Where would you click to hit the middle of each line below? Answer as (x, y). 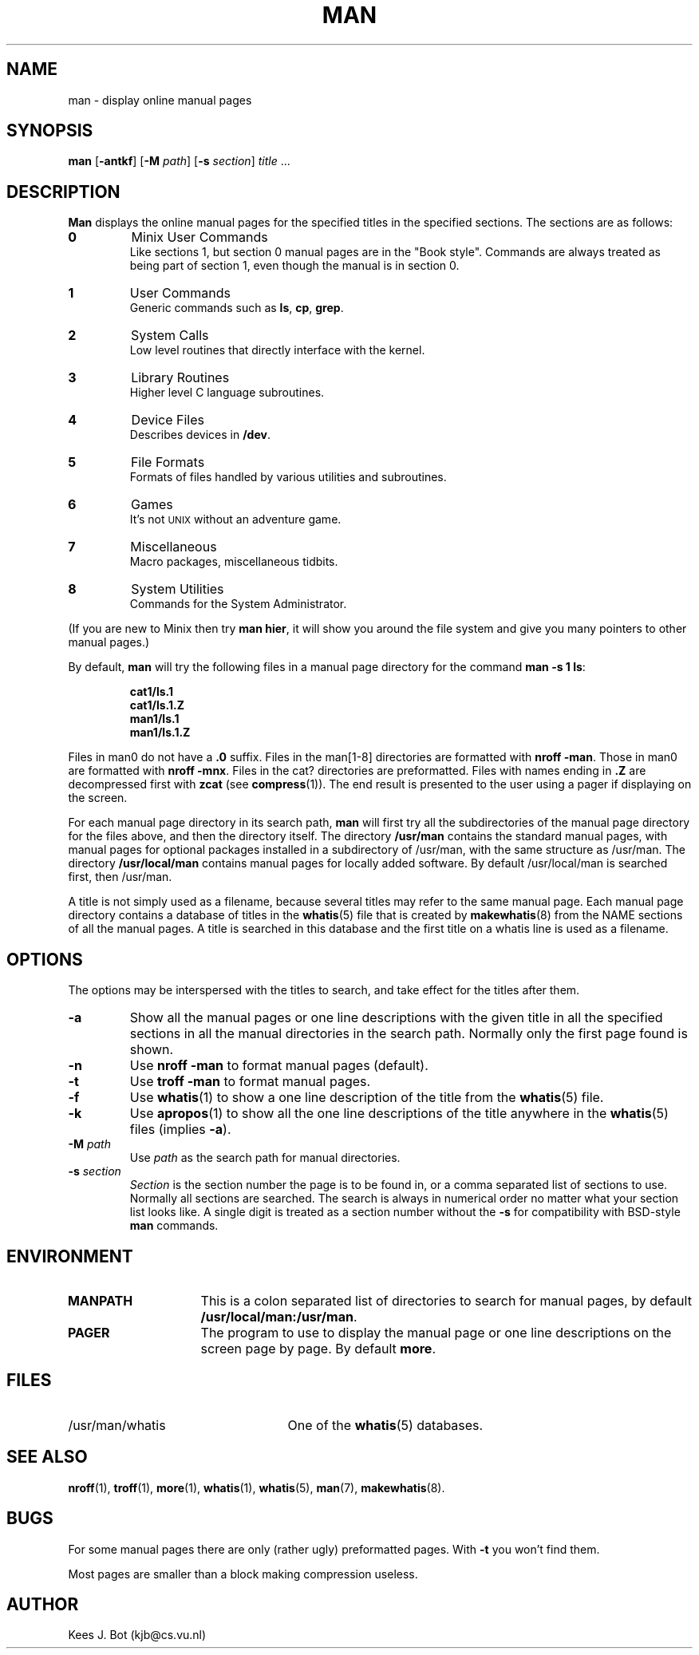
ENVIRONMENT (70, 1256)
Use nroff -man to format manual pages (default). (279, 1066)
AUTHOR (43, 1604)
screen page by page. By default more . (318, 1348)
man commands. (174, 1226)
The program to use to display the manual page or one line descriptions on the (436, 1332)
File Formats (168, 462)
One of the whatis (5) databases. (385, 1425)
